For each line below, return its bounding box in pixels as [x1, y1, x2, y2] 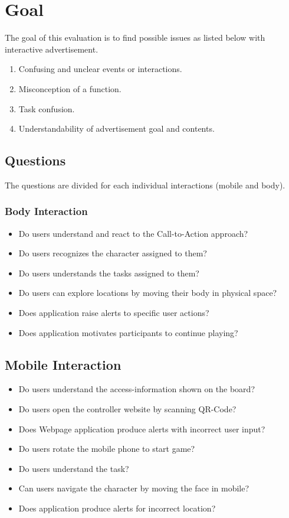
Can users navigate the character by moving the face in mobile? [18, 482, 249, 494]
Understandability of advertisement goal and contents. [18, 122, 215, 135]
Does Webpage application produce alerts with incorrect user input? [18, 422, 265, 435]
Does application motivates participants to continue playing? [18, 326, 238, 338]
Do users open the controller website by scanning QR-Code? [18, 403, 237, 415]
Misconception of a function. [18, 82, 121, 95]
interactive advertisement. [5, 43, 98, 55]
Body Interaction [5, 204, 88, 219]
